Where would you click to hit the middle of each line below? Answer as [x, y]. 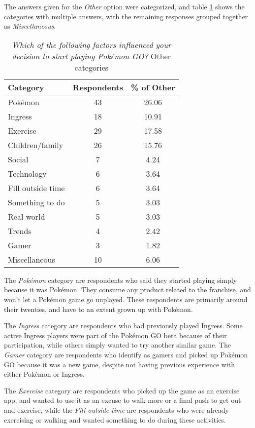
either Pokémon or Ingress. [44, 374]
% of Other [153, 87]
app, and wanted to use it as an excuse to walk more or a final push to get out [123, 400]
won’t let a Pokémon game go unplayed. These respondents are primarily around [126, 299]
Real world [27, 216]
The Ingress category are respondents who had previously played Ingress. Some [123, 326]
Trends [20, 231]
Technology [27, 173]
